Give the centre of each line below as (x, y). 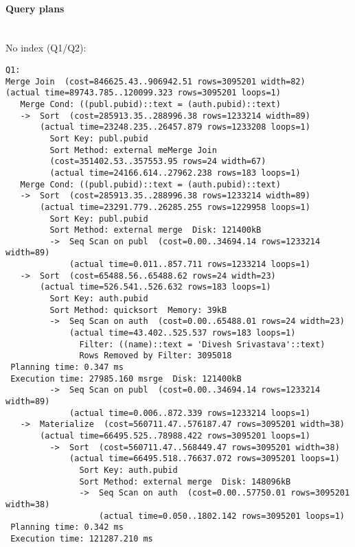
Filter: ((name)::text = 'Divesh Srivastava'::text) (202, 344)
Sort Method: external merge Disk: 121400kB (156, 230)
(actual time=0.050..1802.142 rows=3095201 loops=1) (222, 516)
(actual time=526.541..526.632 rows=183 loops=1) (156, 287)
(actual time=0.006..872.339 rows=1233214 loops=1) (190, 413)
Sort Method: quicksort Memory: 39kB (138, 310)
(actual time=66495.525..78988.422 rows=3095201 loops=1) (175, 435)
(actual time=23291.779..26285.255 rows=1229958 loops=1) (175, 207)
